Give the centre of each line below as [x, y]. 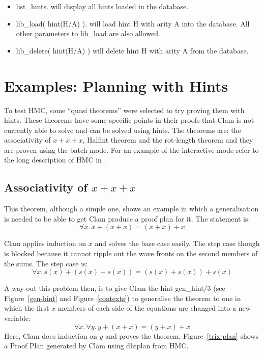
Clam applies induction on [45, 243]
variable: [17, 318]
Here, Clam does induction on [51, 335]
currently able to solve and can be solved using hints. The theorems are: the [123, 130]
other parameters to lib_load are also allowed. [88, 33]
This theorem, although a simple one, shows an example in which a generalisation [131, 209]
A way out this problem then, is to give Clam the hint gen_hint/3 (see [115, 288]
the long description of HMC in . [55, 160]
